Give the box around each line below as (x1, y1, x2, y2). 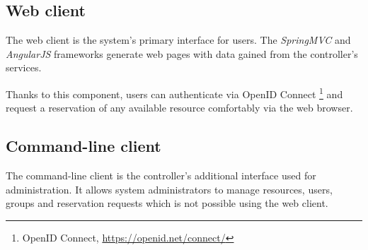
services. (6, 60, 42, 75)
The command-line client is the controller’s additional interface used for (6, 168, 316, 183)
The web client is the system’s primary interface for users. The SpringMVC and (6, 32, 351, 47)
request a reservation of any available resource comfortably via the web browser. (6, 100, 353, 115)
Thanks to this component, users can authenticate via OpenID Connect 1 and (6, 84, 343, 101)
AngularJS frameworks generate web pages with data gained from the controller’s (6, 46, 358, 61)
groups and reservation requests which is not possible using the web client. (6, 196, 328, 210)
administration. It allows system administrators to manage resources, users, (6, 181, 333, 196)
